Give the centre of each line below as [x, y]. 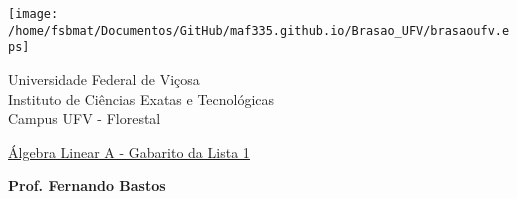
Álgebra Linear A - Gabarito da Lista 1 [129, 151]
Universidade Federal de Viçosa [104, 78]
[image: [33, 14]
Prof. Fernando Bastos [87, 185]
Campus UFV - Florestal [84, 118]
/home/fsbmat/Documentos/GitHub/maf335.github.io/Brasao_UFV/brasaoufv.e [259, 30]
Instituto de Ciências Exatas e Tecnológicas [141, 98]
